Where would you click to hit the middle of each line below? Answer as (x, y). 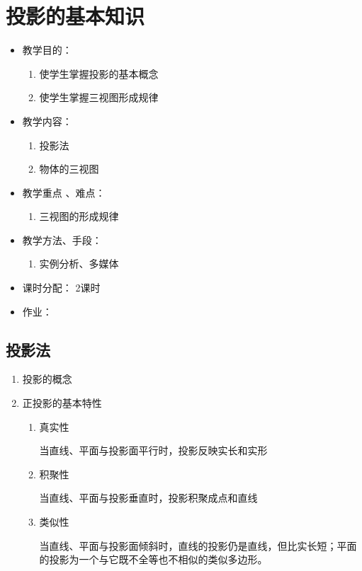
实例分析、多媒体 (79, 264)
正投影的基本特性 (62, 403)
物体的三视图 (69, 169)
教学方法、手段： (62, 240)
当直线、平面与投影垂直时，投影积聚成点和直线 (148, 498)
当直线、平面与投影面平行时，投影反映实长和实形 (153, 450)
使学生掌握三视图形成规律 (99, 97)
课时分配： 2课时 (61, 288)
